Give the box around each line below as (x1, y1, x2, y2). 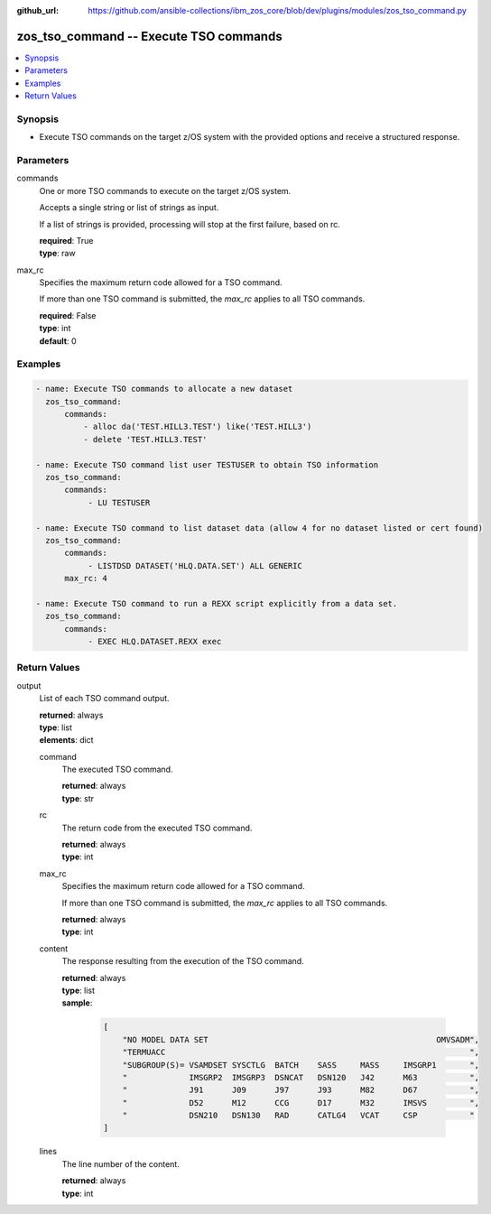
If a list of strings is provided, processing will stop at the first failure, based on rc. (39, 218, 340, 229)
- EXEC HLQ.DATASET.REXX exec (88, 636, 222, 647)
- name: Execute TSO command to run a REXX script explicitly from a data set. (35, 598, 398, 608)
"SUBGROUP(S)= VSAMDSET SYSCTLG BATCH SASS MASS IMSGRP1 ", (122, 1060, 480, 1070)
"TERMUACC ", (122, 1047, 480, 1058)
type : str (61, 792, 95, 803)
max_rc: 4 (64, 573, 108, 584)
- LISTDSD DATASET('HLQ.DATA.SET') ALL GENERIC (88, 561, 302, 570)
